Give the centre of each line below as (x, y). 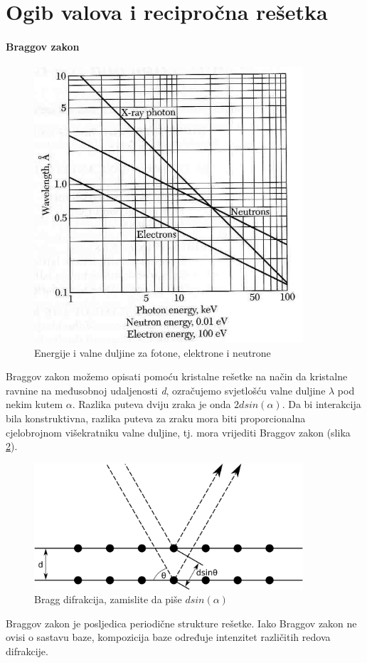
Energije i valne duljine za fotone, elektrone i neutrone (153, 352)
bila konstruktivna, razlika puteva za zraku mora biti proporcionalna (156, 418)
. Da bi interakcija (321, 404)
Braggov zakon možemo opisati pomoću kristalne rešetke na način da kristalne (177, 376)
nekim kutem (34, 404)
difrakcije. (27, 651)
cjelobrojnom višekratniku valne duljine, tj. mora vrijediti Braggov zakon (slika (178, 432)
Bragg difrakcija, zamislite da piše (108, 599)
